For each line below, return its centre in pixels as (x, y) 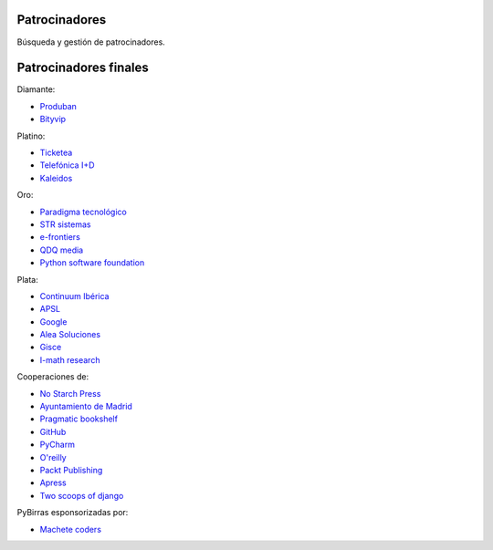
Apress (53, 483)
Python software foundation (92, 263)
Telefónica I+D (67, 165)
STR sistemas (65, 224)
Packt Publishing (71, 470)
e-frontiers (60, 237)
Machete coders (71, 529)
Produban (58, 106)
